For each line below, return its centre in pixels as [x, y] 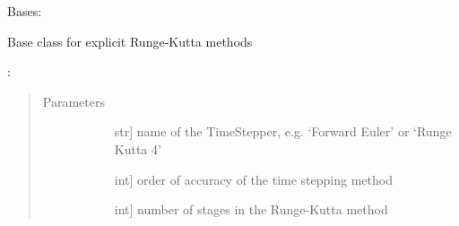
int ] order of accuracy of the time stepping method [253, 179]
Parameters [74, 101]
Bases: [25, 11]
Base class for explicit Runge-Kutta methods [130, 41]
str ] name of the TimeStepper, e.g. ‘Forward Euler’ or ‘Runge [283, 131]
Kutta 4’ [138, 148]
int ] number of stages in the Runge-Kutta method [251, 209]
